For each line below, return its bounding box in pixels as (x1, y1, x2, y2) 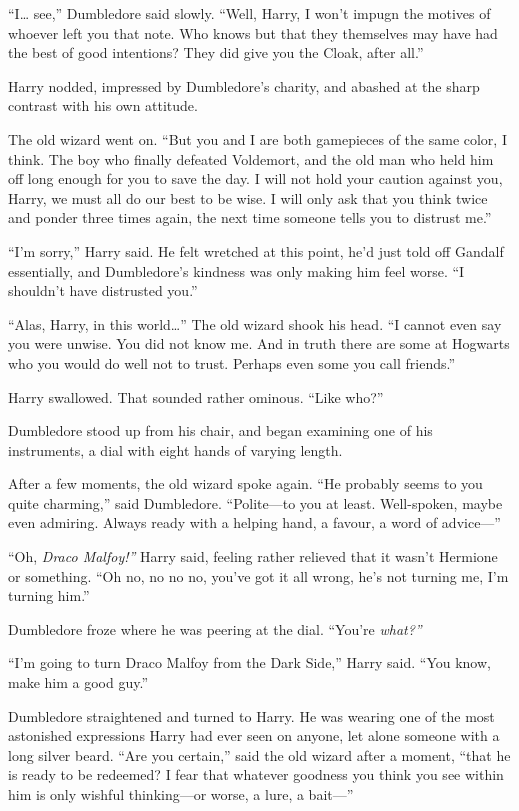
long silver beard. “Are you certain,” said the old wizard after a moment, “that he (8, 744, 511, 765)
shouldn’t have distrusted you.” (8, 280, 198, 301)
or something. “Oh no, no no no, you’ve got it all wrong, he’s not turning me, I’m (8, 565, 509, 586)
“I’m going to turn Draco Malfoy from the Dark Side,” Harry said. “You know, (8, 652, 491, 673)
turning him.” (8, 585, 90, 606)
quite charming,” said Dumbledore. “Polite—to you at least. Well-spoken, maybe (8, 492, 503, 513)
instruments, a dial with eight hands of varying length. (8, 439, 343, 460)
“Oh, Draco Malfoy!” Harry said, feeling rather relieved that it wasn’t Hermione (8, 546, 498, 567)
